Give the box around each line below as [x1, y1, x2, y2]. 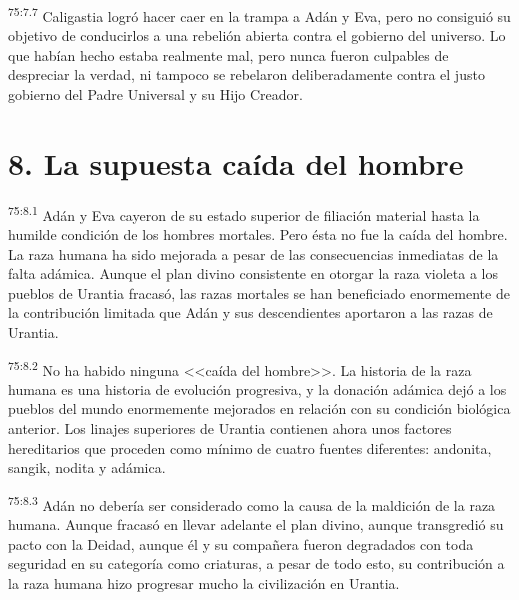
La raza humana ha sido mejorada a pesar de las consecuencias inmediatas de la [8, 243, 499, 264]
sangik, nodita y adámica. [8, 457, 166, 478]
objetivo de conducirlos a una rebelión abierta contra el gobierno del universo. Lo [8, 25, 506, 46]
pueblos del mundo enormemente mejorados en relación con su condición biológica [8, 398, 511, 419]
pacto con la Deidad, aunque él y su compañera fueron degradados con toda [8, 533, 474, 554]
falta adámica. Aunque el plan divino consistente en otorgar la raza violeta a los [8, 263, 498, 284]
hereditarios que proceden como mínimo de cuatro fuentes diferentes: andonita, [8, 437, 492, 458]
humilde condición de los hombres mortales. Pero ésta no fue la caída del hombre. [8, 224, 508, 244]
